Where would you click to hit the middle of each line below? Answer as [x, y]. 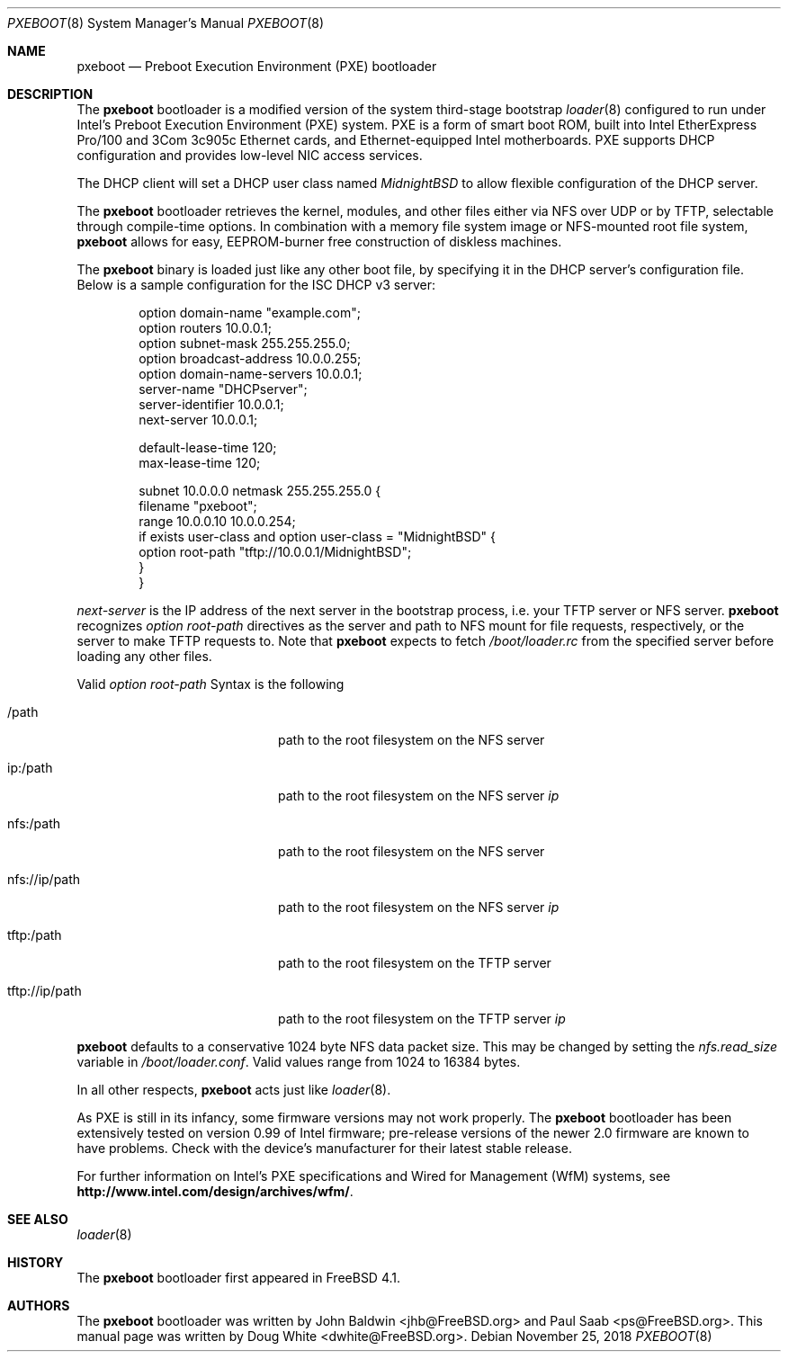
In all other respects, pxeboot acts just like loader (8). [234, 1090]
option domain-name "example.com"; [250, 313]
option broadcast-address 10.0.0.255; [250, 358]
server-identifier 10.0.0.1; [211, 404]
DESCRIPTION [50, 94]
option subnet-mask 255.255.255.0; [245, 343]
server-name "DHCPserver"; [223, 389]
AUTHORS [39, 1305]
